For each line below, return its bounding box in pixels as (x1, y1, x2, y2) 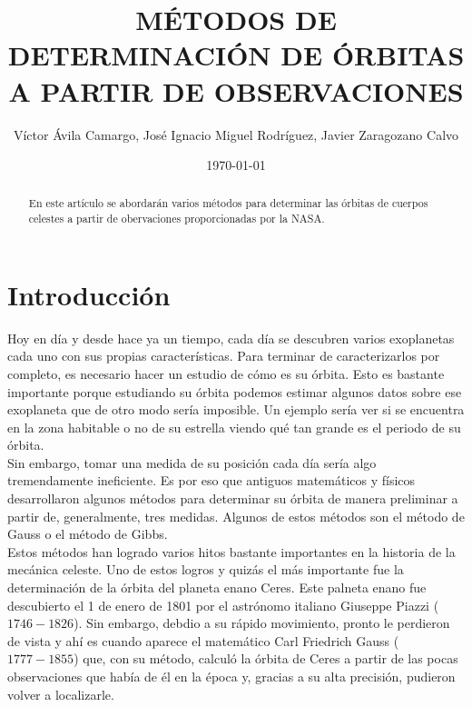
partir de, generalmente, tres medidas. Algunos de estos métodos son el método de (7, 506, 465, 525)
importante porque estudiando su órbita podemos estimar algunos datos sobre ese (7, 382, 462, 401)
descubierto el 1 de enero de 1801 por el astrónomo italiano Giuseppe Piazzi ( (7, 595, 439, 614)
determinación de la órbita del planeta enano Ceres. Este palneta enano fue (7, 578, 427, 597)
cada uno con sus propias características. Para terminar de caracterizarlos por (7, 346, 440, 365)
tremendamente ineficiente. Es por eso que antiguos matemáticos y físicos (7, 471, 416, 490)
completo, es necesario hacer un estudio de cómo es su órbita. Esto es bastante (7, 363, 445, 383)
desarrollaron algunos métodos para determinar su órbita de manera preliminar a (7, 489, 458, 508)
